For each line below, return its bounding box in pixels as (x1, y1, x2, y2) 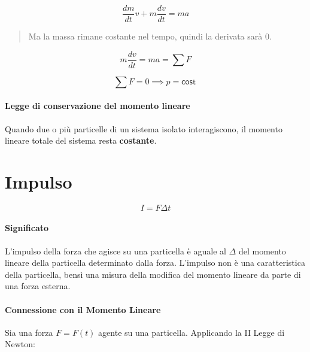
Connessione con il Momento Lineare (5, 303, 161, 315)
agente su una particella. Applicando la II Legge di (98, 326, 285, 338)
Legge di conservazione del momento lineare (5, 99, 190, 112)
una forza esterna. (5, 280, 71, 292)
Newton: (5, 338, 35, 350)
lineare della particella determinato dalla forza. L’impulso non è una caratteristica (5, 256, 305, 269)
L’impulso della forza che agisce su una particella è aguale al (5, 244, 226, 257)
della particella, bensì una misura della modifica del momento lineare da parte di (5, 268, 301, 280)
